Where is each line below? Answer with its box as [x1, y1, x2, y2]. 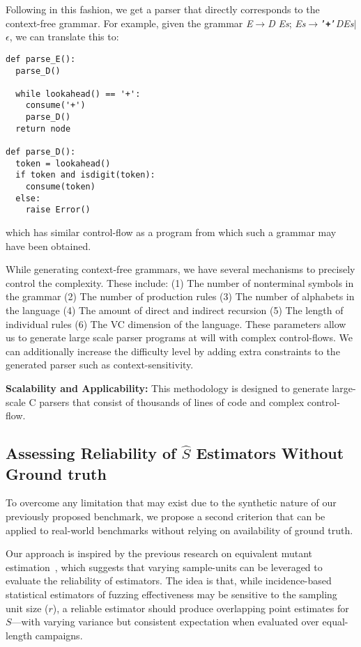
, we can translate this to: [9, 29, 119, 44]
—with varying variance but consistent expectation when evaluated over [11, 614, 319, 629]
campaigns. [35, 627, 83, 642]
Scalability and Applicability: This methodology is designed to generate [6, 380, 329, 395]
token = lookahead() [15, 158, 111, 169]
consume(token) [25, 182, 95, 192]
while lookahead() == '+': [15, 88, 141, 99]
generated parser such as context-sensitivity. [6, 357, 194, 372]
